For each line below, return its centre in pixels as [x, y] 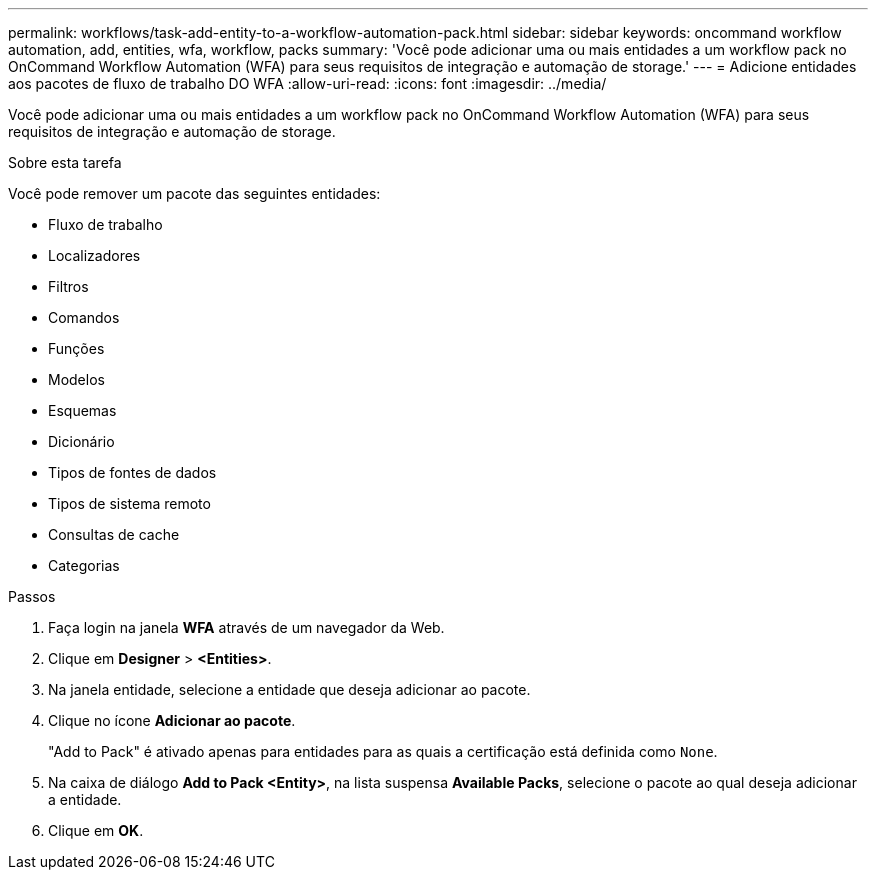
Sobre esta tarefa [65, 162]
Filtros [68, 286]
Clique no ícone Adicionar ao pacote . [172, 720]
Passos [32, 596]
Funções [76, 348]
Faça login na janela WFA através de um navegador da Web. [246, 627]
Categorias [84, 565]
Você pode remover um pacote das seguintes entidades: [194, 193]
